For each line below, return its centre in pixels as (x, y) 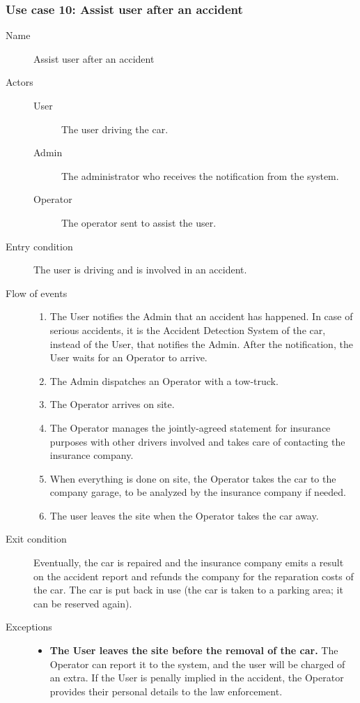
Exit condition (36, 539)
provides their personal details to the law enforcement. (166, 691)
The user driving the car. (115, 129)
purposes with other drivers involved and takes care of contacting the (197, 441)
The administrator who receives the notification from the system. (200, 175)
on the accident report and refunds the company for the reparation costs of (194, 576)
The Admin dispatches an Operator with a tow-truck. (164, 380)
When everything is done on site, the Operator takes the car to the (193, 478)
